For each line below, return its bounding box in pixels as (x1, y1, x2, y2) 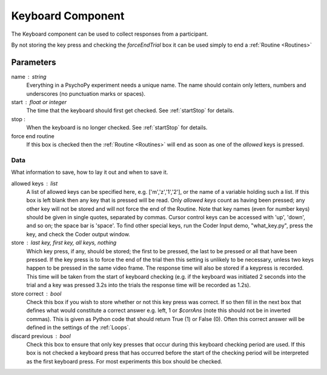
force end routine (11, 132, 54, 139)
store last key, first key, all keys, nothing (11, 239, 117, 247)
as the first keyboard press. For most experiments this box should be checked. (26, 357, 222, 365)
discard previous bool (11, 332, 71, 339)
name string (11, 73, 47, 80)
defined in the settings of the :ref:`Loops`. (26, 324, 130, 331)
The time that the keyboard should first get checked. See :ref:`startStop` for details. (26, 107, 234, 114)
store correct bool (11, 290, 62, 297)
